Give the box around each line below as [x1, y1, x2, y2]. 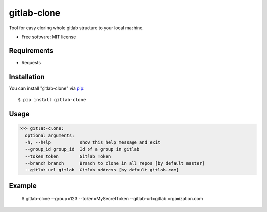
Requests [21, 59, 41, 65]
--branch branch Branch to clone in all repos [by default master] [25, 161, 205, 166]
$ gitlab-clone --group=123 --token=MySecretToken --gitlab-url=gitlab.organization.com [21, 196, 203, 202]
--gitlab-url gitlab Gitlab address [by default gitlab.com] [25, 167, 179, 173]
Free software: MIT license [21, 34, 76, 40]
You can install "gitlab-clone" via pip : [9, 85, 85, 91]
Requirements [9, 46, 54, 55]
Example [9, 181, 37, 190]
